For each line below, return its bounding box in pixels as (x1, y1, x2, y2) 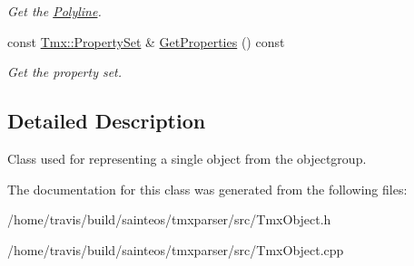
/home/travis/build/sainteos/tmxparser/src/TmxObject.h (7, 210, 331, 229)
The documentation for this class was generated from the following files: (7, 179, 408, 198)
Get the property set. (7, 62, 123, 81)
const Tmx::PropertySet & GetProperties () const (7, 32, 285, 51)
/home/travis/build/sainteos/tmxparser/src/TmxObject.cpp (7, 240, 344, 259)
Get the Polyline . (7, 2, 102, 20)
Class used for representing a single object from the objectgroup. (7, 148, 367, 167)
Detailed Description (7, 107, 206, 135)
